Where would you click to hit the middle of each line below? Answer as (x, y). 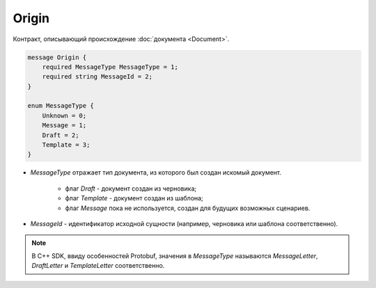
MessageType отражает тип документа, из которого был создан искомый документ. (156, 173)
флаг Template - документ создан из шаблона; (134, 198)
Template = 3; (66, 145)
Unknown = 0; (64, 115)
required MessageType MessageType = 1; (110, 67)
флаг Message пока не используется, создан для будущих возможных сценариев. (188, 208)
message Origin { (57, 57)
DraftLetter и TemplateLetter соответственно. (98, 266)
